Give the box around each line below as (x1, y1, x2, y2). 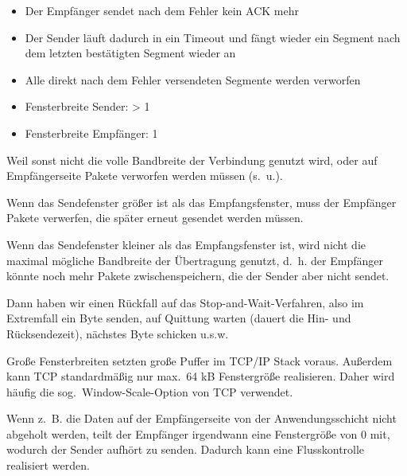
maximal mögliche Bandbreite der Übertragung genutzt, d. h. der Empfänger (6, 252, 383, 268)
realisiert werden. (6, 457, 90, 474)
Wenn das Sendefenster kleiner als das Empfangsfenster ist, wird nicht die (6, 236, 366, 252)
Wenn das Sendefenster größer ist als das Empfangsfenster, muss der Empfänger (6, 193, 397, 210)
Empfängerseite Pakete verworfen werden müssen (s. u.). (6, 167, 283, 184)
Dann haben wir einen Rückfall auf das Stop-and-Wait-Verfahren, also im (6, 294, 364, 310)
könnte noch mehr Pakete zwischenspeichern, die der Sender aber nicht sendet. (6, 267, 390, 284)
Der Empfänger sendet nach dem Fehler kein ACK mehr (25, 2, 299, 18)
